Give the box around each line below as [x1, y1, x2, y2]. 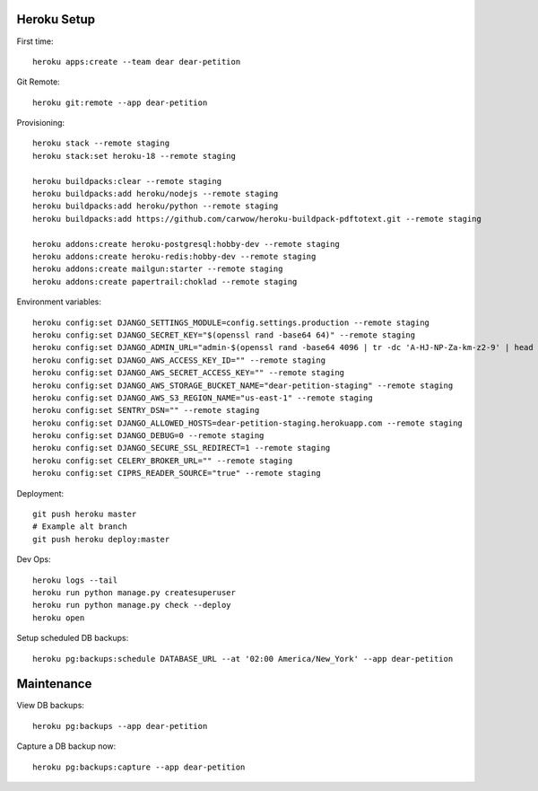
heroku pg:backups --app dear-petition [32, 721, 208, 731]
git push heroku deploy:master [32, 534, 170, 544]
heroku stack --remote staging [32, 138, 170, 148]
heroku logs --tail [32, 575, 118, 585]
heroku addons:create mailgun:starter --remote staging [32, 264, 283, 274]
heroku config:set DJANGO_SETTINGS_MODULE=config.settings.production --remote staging [32, 317, 430, 328]
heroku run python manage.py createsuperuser [32, 587, 237, 597]
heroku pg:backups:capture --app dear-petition [32, 761, 246, 772]
